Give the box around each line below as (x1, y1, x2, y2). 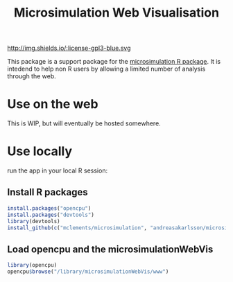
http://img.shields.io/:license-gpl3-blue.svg (7, 44, 131, 53)
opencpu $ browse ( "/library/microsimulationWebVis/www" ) (7, 268, 169, 275)
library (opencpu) (7, 262, 58, 269)
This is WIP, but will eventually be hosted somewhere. (7, 119, 161, 127)
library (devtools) (7, 218, 60, 224)
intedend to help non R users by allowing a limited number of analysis (7, 64, 206, 73)
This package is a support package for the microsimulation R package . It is (7, 58, 221, 66)
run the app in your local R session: (7, 166, 108, 175)
